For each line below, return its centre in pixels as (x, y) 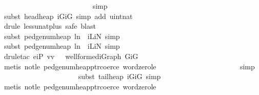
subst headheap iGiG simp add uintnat (68, 16)
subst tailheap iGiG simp (119, 76)
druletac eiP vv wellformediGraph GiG (71, 56)
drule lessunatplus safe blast (50, 26)
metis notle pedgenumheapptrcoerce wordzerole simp (129, 66)
